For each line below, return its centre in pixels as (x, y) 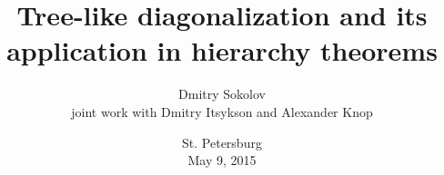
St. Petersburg (222, 142)
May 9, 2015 (222, 160)
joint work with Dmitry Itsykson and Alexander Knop (222, 111)
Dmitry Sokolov (222, 94)
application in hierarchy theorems (222, 50)
